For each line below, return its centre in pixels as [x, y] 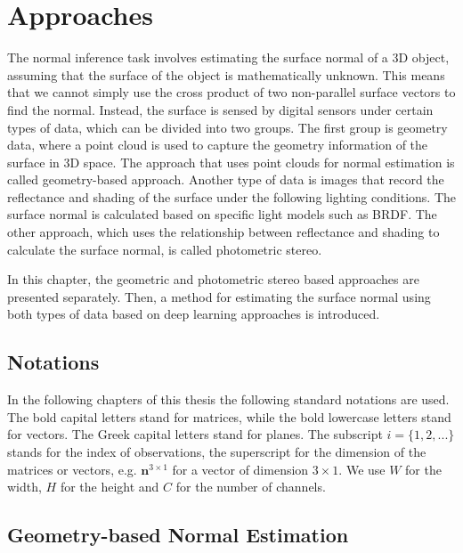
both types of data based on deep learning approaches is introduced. [194, 314]
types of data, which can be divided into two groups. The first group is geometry [227, 127]
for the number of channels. [251, 487]
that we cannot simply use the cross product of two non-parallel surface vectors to [231, 92]
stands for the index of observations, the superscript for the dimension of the [217, 452]
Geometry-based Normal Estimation [178, 535]
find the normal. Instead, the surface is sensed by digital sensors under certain [220, 109]
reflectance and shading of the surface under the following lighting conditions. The [231, 196]
